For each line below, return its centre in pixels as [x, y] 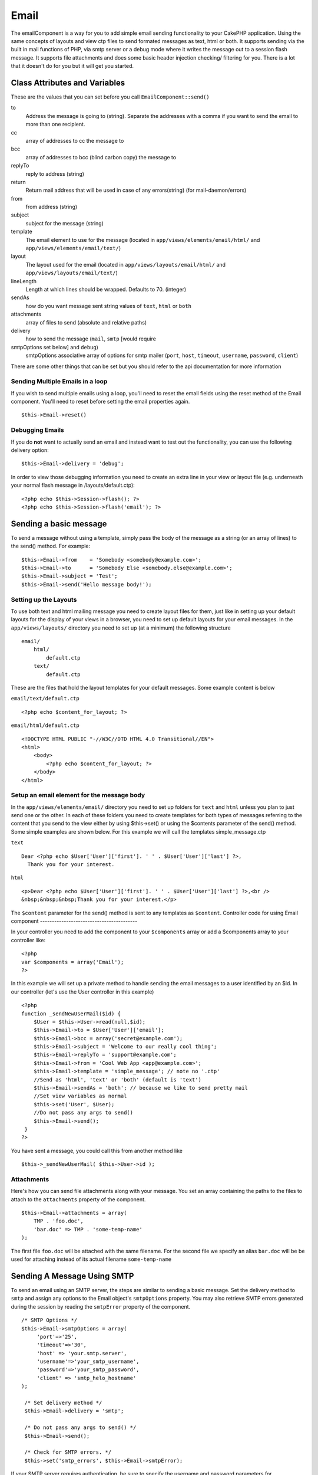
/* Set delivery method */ [63, 1403]
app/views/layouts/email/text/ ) [72, 273]
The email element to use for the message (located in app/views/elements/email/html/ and [143, 240]
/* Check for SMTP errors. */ [68, 1452]
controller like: [28, 940]
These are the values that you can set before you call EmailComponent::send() [110, 97]
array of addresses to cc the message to [75, 140]
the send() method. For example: [51, 546]
